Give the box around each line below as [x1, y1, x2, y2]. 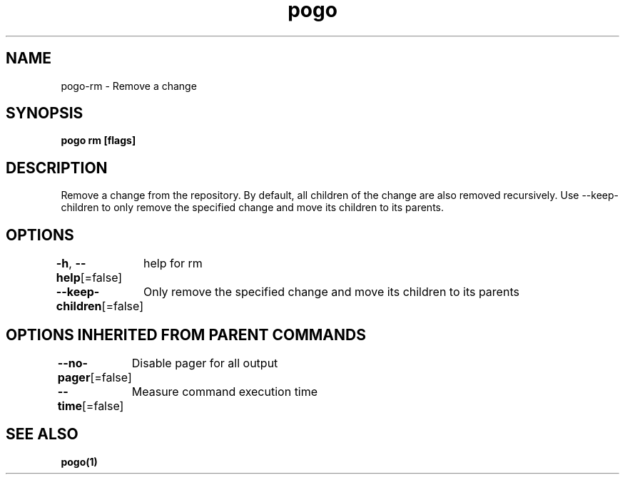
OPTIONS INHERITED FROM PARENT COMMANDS [6, 325, 366, 344]
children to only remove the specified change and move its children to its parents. [61, 201, 444, 214]
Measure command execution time [131, 384, 318, 399]
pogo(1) [61, 455, 98, 468]
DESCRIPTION [6, 158, 108, 177]
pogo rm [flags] [61, 134, 136, 147]
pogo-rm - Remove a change [61, 79, 197, 92]
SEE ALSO [6, 425, 78, 444]
